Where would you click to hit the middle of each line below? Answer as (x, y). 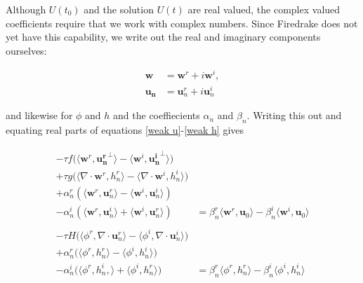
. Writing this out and (294, 115)
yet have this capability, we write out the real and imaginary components (163, 37)
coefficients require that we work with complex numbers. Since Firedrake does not (182, 23)
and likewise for (39, 115)
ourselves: (26, 50)
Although (26, 9)
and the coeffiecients (157, 115)
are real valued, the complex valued (264, 9)
